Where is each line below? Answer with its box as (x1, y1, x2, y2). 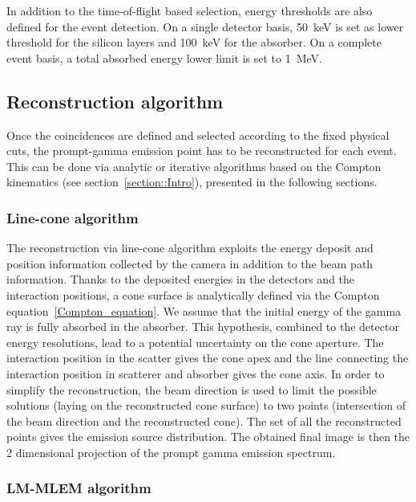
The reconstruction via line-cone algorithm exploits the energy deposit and (6, 239, 374, 256)
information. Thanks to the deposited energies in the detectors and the (6, 271, 355, 288)
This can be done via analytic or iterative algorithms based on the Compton (6, 157, 382, 174)
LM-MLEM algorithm (6, 478, 151, 498)
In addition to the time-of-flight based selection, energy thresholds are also (6, 2, 373, 18)
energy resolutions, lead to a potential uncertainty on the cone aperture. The (6, 333, 384, 350)
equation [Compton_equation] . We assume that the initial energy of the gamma (6, 302, 402, 319)
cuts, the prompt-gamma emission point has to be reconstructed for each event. (6, 142, 397, 159)
